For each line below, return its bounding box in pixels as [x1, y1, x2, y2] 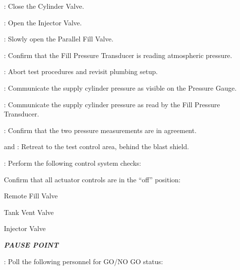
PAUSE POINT [4, 239, 59, 250]
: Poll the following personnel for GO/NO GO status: [4, 256, 163, 266]
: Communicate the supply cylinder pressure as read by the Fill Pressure [4, 99, 220, 109]
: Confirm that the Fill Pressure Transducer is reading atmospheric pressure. [4, 50, 232, 60]
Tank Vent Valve [4, 207, 54, 217]
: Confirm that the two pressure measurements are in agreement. [4, 125, 197, 135]
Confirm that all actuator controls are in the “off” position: [4, 174, 181, 184]
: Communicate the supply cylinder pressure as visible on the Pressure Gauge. [4, 82, 237, 93]
